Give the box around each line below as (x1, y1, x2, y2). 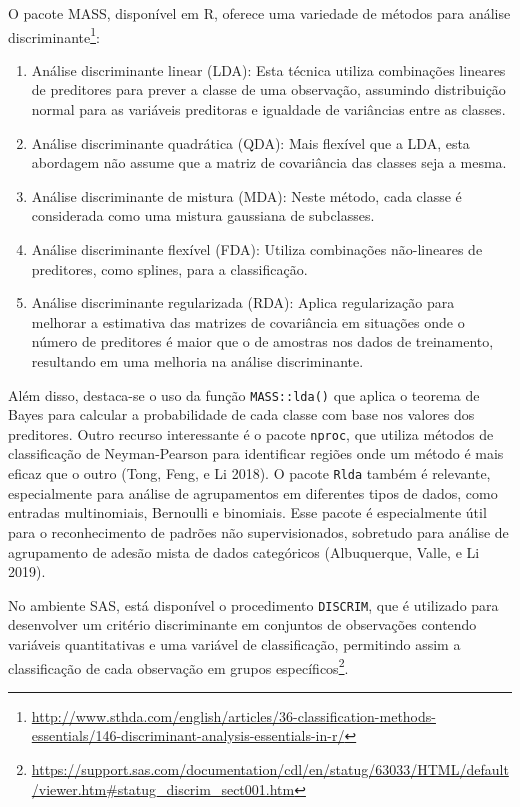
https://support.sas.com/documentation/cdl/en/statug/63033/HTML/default (31, 758, 509, 779)
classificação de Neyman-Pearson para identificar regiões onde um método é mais (8, 443, 504, 464)
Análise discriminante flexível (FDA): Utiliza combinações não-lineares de (31, 239, 483, 259)
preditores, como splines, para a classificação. (31, 258, 308, 279)
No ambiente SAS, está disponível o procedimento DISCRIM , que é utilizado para (8, 594, 499, 615)
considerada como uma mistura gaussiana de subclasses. (31, 205, 375, 226)
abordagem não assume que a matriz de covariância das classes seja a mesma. (31, 152, 507, 173)
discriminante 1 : (8, 23, 100, 47)
